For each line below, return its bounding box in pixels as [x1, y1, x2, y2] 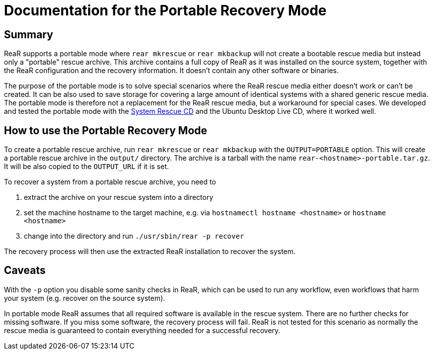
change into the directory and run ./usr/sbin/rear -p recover [24, 232, 244, 241]
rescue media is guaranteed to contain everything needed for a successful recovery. [4, 326, 281, 335]
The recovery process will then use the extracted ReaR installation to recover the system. [4, 247, 296, 256]
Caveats [4, 264, 46, 277]
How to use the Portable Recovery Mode [4, 124, 208, 137]
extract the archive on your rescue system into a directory [24, 193, 214, 202]
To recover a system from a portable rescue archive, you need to [4, 177, 216, 186]
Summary [4, 28, 53, 41]
